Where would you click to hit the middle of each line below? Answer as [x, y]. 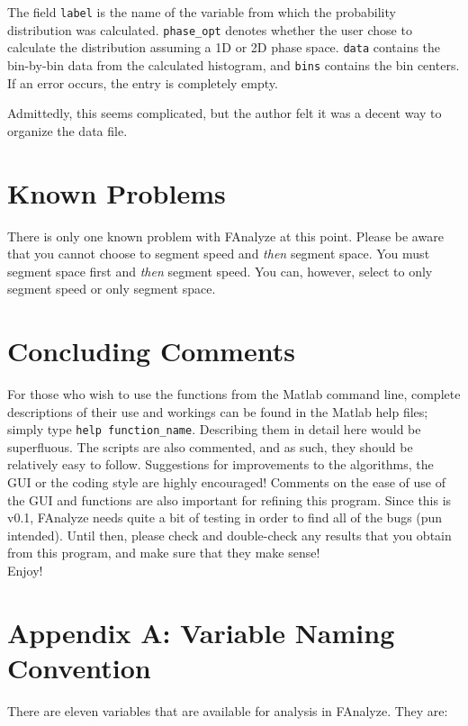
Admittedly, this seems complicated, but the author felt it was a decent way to [225, 113]
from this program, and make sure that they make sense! [164, 553]
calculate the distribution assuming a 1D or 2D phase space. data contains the [224, 47]
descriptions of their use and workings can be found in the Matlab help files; [218, 411]
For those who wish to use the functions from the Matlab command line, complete [234, 394]
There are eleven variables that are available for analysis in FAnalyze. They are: [228, 710]
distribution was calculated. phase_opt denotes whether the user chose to [210, 29]
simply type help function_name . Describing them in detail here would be [214, 429]
